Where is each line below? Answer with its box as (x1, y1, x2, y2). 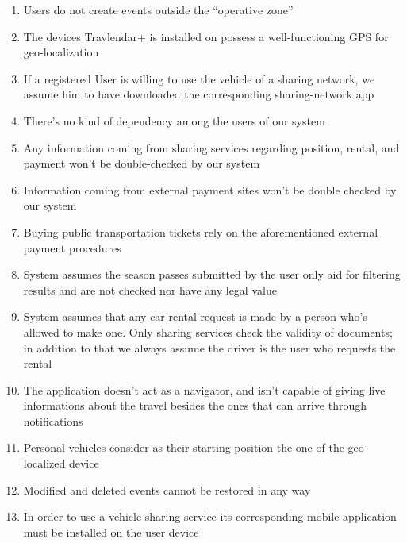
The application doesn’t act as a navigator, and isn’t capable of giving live (23, 381, 386, 398)
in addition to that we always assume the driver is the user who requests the (23, 339, 396, 356)
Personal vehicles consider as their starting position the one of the (23, 439, 344, 456)
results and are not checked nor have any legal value (23, 281, 277, 298)
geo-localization (23, 44, 99, 60)
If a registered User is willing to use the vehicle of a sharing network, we (23, 70, 375, 87)
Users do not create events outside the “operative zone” (23, 2, 294, 17)
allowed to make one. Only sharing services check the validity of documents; (23, 323, 393, 340)
